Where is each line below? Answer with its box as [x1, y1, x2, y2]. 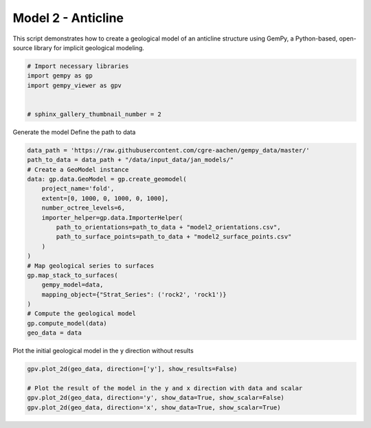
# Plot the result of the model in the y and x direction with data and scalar [27, 385, 303, 392]
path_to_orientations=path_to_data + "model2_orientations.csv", [56, 223, 281, 231]
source [12, 43, 33, 52]
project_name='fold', [41, 185, 115, 192]
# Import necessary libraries [27, 62, 129, 70]
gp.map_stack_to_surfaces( [27, 271, 118, 279]
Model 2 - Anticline [12, 10, 124, 25]
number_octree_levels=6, [41, 204, 126, 212]
